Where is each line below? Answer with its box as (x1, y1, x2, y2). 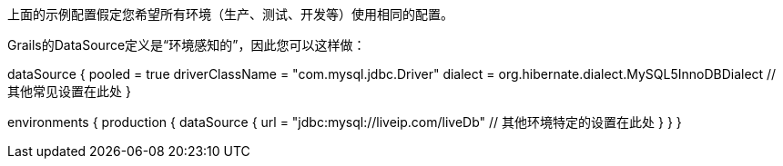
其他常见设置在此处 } (7, 83, 131, 99)
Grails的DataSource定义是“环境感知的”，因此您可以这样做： (7, 37, 366, 53)
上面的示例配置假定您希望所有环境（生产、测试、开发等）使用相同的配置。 (7, 6, 453, 22)
